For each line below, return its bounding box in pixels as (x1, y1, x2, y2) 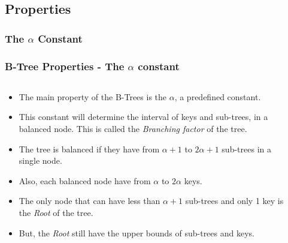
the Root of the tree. (19, 206, 93, 218)
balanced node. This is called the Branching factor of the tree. (19, 122, 247, 135)
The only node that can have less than (19, 194, 160, 207)
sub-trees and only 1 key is (185, 194, 284, 207)
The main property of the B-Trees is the (19, 90, 167, 103)
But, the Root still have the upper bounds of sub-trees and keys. (19, 226, 254, 239)
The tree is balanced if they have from (19, 142, 160, 155)
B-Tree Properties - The (5, 58, 125, 73)
